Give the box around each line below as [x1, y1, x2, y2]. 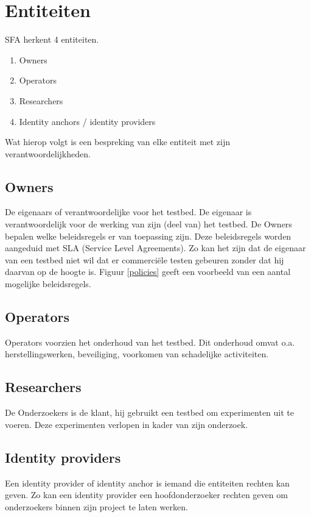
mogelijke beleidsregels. [5, 277, 91, 290]
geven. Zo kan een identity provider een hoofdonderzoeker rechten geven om [5, 488, 288, 501]
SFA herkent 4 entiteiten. [5, 33, 99, 46]
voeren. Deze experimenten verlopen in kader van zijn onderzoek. [5, 418, 248, 430]
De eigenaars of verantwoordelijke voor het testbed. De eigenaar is [5, 205, 252, 218]
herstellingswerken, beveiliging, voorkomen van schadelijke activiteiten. [5, 348, 269, 360]
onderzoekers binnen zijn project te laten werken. [5, 500, 188, 513]
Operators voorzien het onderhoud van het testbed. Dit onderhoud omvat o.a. [5, 335, 295, 348]
